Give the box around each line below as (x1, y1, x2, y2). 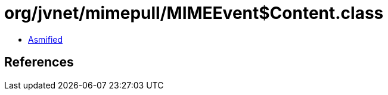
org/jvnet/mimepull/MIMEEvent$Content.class (4, 3, 384, 23)
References (4, 55, 74, 70)
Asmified (28, 34, 63, 45)
